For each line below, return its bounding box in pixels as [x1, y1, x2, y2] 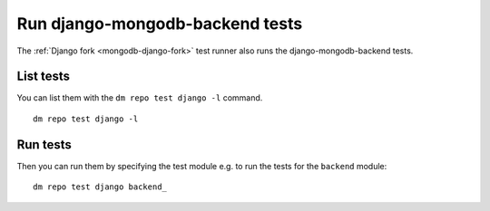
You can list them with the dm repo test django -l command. [16, 92, 263, 103]
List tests [16, 69, 71, 84]
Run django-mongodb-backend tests [16, 14, 303, 34]
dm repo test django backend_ [33, 182, 168, 192]
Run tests [16, 137, 72, 152]
